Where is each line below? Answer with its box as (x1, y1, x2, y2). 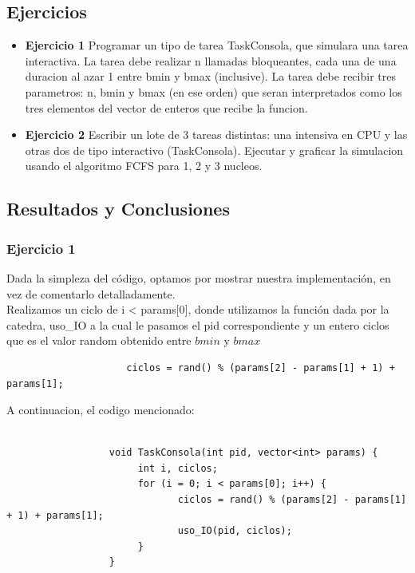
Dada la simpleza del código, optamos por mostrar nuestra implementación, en (6, 269, 391, 286)
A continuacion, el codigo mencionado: (6, 401, 195, 418)
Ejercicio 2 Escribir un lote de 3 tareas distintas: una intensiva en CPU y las (25, 126, 408, 143)
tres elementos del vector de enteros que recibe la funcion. (25, 99, 308, 116)
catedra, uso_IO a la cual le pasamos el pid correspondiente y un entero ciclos (6, 316, 389, 333)
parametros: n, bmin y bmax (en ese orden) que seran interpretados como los (25, 83, 402, 100)
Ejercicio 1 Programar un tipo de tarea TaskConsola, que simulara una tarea (25, 37, 409, 53)
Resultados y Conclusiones (6, 196, 230, 221)
